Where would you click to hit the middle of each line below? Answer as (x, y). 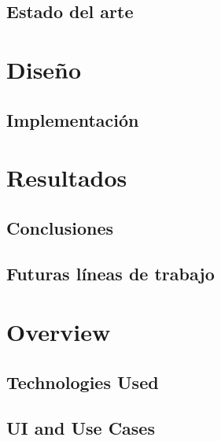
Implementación (73, 119)
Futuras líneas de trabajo (110, 274)
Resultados (67, 178)
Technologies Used (83, 382)
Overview (59, 332)
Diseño (44, 69)
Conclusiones (60, 227)
